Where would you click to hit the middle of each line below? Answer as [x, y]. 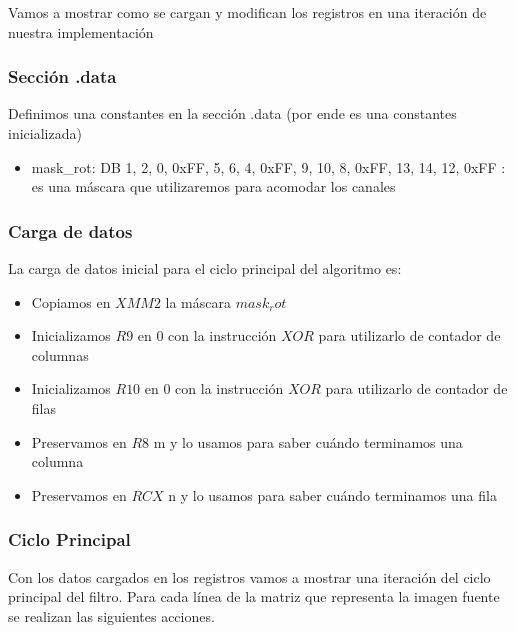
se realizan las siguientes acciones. [111, 615]
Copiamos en [71, 301]
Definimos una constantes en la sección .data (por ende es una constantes [232, 113]
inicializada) [45, 133]
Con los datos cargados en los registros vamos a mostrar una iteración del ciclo [249, 576]
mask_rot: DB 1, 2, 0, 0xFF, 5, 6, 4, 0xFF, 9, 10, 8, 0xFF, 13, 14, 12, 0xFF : [268, 166]
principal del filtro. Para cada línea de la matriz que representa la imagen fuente [254, 596]
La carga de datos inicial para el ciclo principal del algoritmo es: [205, 268]
